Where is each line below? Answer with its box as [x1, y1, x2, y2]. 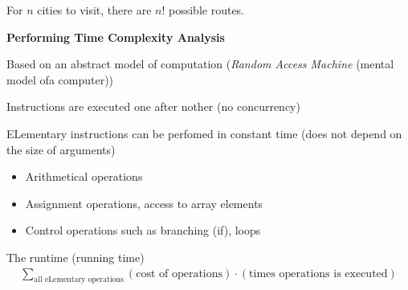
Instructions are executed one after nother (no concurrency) [6, 98, 300, 115]
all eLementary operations [34, 276, 124, 284]
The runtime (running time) [6, 248, 145, 265]
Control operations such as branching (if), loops [25, 222, 261, 239]
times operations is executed [249, 268, 388, 280]
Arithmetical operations [25, 168, 143, 185]
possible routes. [169, 2, 245, 18]
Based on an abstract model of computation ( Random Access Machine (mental [6, 55, 394, 72]
